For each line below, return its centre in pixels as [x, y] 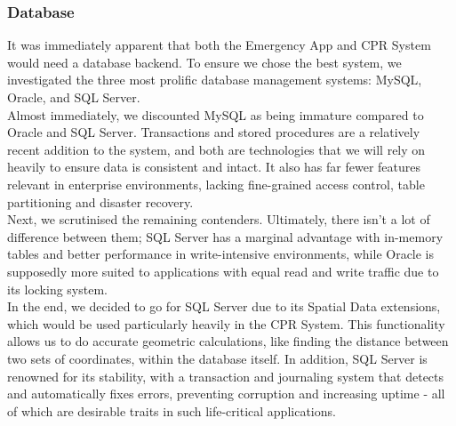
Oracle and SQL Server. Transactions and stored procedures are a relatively [214, 132]
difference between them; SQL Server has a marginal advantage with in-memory [225, 236]
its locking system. [57, 289]
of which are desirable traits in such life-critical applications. [172, 410]
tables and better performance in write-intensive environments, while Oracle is [221, 254]
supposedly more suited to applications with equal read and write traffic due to [223, 271]
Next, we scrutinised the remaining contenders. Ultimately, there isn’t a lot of [219, 219]
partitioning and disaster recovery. [100, 201]
